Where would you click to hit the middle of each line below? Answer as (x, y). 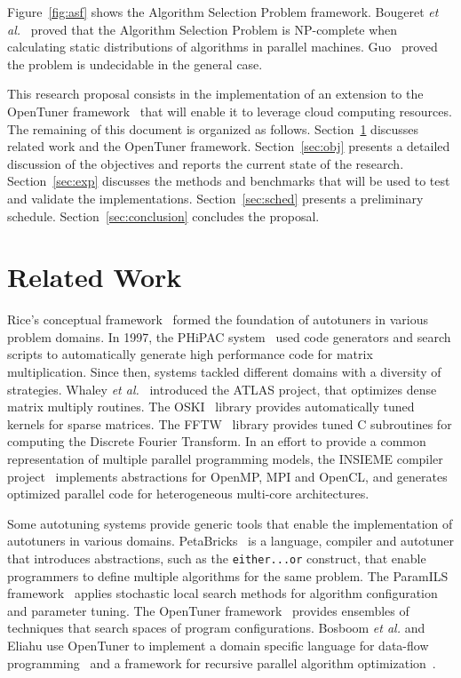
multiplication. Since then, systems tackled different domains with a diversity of (224, 372)
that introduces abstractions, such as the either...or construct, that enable (217, 558)
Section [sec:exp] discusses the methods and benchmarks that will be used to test (229, 181)
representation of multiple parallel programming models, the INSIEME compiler (225, 459)
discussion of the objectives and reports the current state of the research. (206, 163)
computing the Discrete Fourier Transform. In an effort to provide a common (217, 441)
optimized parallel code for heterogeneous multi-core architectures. (188, 494)
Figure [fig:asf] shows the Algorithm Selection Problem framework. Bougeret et (223, 12)
